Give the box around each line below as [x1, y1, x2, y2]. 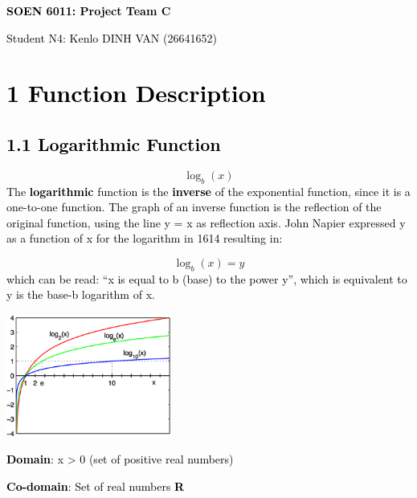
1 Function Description [6, 76, 266, 109]
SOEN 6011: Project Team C [6, 2, 171, 18]
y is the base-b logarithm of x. [6, 286, 155, 303]
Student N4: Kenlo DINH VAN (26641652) [6, 29, 217, 46]
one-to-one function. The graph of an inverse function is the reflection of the [6, 198, 382, 215]
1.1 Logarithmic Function [6, 131, 221, 156]
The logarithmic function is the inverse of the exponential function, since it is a [6, 182, 411, 199]
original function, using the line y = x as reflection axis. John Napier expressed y [6, 214, 406, 231]
